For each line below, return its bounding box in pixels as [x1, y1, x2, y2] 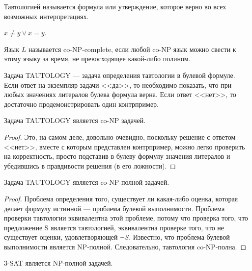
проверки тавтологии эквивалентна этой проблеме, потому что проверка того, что [4, 213, 248, 223]
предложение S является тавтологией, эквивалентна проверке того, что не [4, 222, 224, 232]
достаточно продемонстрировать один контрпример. [4, 99, 159, 109]
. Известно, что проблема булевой [129, 232, 230, 242]
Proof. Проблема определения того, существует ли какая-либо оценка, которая [4, 193, 238, 203]
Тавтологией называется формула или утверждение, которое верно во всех [4, 1, 226, 11]
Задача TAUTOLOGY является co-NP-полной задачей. [4, 177, 169, 187]
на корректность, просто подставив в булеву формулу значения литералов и [4, 151, 230, 161]
